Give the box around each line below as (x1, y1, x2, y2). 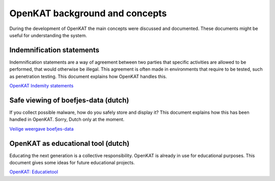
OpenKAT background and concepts (9, 8, 167, 19)
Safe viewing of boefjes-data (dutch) (9, 96, 129, 104)
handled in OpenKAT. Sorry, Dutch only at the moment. (9, 116, 125, 123)
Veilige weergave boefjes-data (9, 126, 74, 132)
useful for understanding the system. (9, 32, 87, 38)
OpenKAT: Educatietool (9, 169, 59, 175)
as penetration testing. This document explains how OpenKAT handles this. (9, 73, 168, 79)
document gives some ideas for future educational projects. (9, 160, 135, 165)
